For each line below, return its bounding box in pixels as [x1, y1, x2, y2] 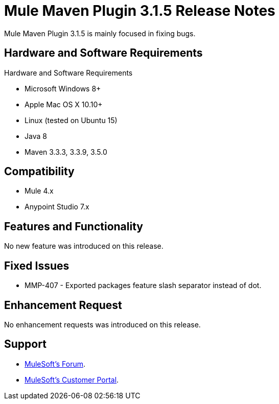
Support [4, 338, 46, 351]
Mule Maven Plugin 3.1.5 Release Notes [4, 2, 275, 19]
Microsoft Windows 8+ [25, 84, 101, 93]
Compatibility [4, 165, 75, 178]
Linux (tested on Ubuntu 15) [25, 115, 118, 125]
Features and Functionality [4, 220, 143, 233]
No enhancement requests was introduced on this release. [4, 320, 201, 329]
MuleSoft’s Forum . [25, 359, 86, 368]
